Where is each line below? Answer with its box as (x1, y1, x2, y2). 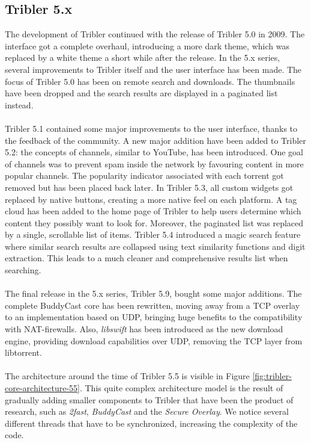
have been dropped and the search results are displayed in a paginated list (5, 87, 278, 99)
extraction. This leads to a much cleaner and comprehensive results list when (5, 252, 288, 264)
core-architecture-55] (5, 382, 80, 394)
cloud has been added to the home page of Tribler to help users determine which (5, 205, 301, 217)
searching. (5, 264, 41, 276)
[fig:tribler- (252, 370, 292, 382)
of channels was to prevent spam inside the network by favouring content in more (5, 157, 304, 170)
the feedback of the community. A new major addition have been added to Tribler (5, 134, 306, 146)
